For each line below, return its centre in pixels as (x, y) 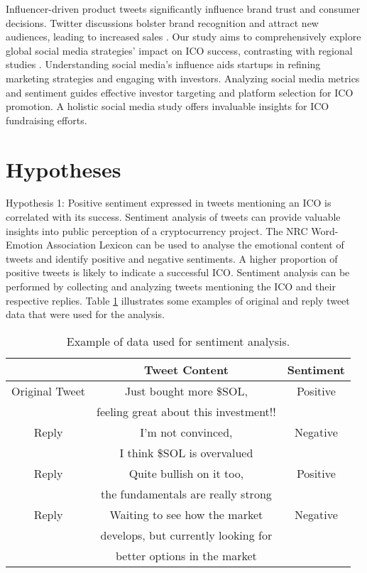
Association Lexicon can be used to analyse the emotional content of (195, 245)
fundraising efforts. (46, 120)
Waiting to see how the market (186, 514)
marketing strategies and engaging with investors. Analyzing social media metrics (183, 78)
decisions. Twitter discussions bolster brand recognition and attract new (162, 22)
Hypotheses (64, 169)
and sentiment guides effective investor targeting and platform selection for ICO (180, 92)
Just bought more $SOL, (186, 391)
